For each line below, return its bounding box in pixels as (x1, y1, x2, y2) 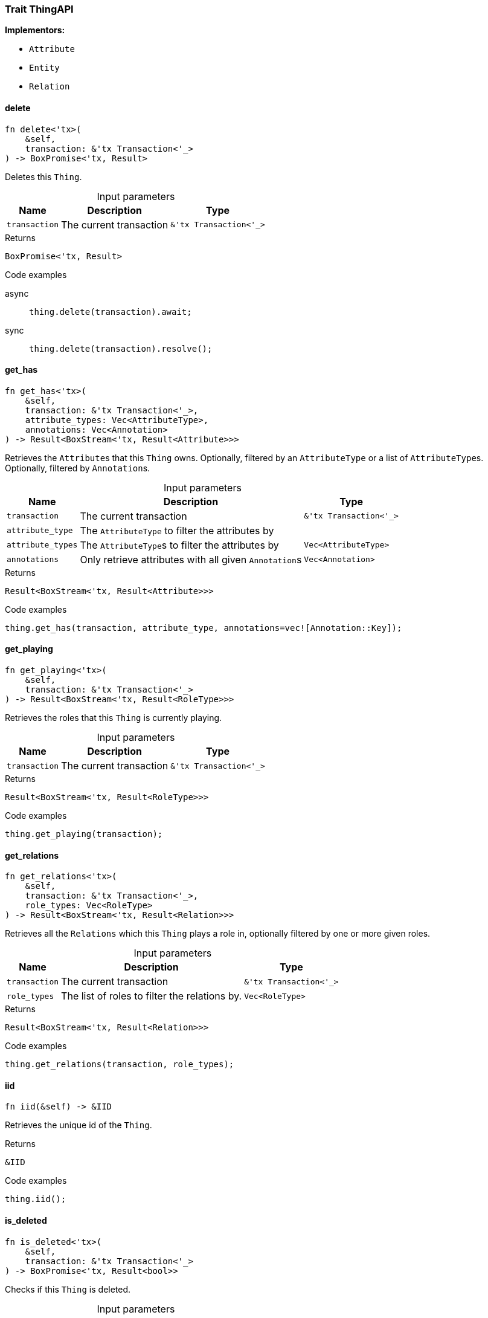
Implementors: (5, 25, 65, 36)
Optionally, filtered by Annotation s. (5, 462, 150, 473)
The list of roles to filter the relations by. (61, 990, 242, 1003)
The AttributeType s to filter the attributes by (80, 538, 279, 551)
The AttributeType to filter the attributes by (80, 524, 274, 537)
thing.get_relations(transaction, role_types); (5, 1059, 234, 1070)
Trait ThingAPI (5, 3, 74, 15)
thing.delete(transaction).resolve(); (29, 343, 213, 354)
